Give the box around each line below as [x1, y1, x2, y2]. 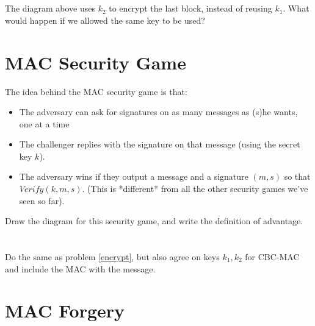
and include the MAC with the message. [5, 262, 156, 275]
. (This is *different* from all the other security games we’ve [82, 182, 308, 195]
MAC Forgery [5, 298, 125, 323]
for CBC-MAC [245, 250, 300, 263]
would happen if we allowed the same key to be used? [5, 13, 205, 26]
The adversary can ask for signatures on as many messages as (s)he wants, [19, 105, 298, 118]
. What [283, 2, 310, 15]
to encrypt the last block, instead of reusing [109, 2, 272, 15]
